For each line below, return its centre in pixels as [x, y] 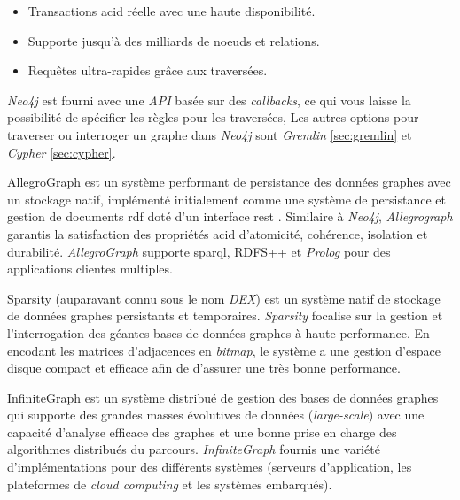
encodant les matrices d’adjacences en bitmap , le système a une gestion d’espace [224, 350]
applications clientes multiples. [90, 269]
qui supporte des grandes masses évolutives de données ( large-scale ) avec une [216, 415]
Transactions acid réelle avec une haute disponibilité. [172, 11]
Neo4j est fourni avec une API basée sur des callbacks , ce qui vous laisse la [209, 100]
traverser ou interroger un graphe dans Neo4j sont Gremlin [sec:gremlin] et [210, 134]
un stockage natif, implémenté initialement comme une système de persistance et [227, 199]
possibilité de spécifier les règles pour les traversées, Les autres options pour [213, 117]
